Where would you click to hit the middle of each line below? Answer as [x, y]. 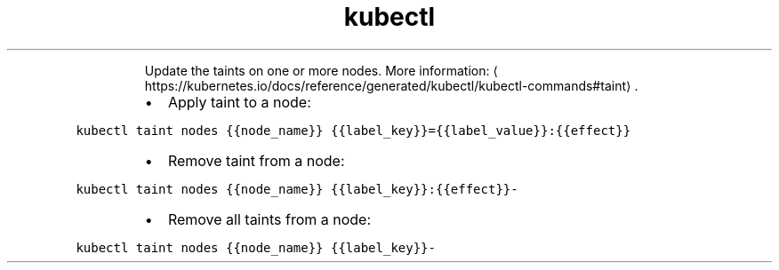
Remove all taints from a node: [269, 219]
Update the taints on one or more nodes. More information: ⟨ [321, 70]
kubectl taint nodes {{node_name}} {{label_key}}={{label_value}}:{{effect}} [353, 130]
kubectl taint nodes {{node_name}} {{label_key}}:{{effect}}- [297, 189]
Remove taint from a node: [256, 160]
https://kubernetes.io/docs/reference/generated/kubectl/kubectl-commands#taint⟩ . [391, 85]
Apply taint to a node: [239, 102]
